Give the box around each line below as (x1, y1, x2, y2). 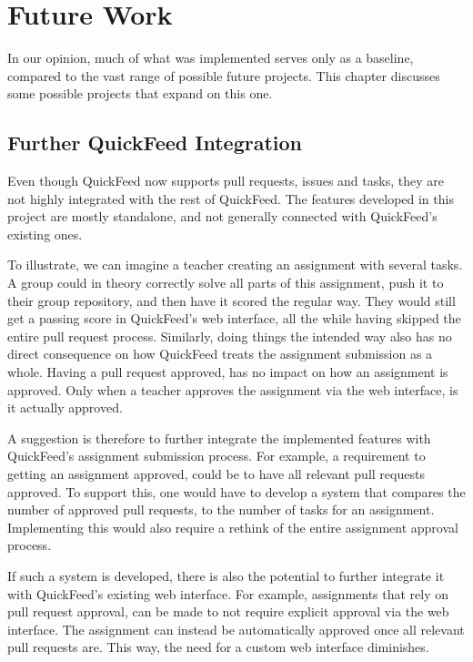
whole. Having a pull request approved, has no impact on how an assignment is (7, 362, 448, 382)
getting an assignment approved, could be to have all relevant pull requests (7, 464, 425, 484)
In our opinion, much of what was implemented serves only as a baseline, (7, 48, 414, 67)
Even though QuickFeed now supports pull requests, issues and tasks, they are (7, 171, 444, 190)
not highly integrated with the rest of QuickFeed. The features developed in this (7, 188, 454, 208)
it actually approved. (7, 398, 123, 417)
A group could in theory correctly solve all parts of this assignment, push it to (7, 273, 444, 292)
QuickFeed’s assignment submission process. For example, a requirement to (7, 446, 426, 465)
